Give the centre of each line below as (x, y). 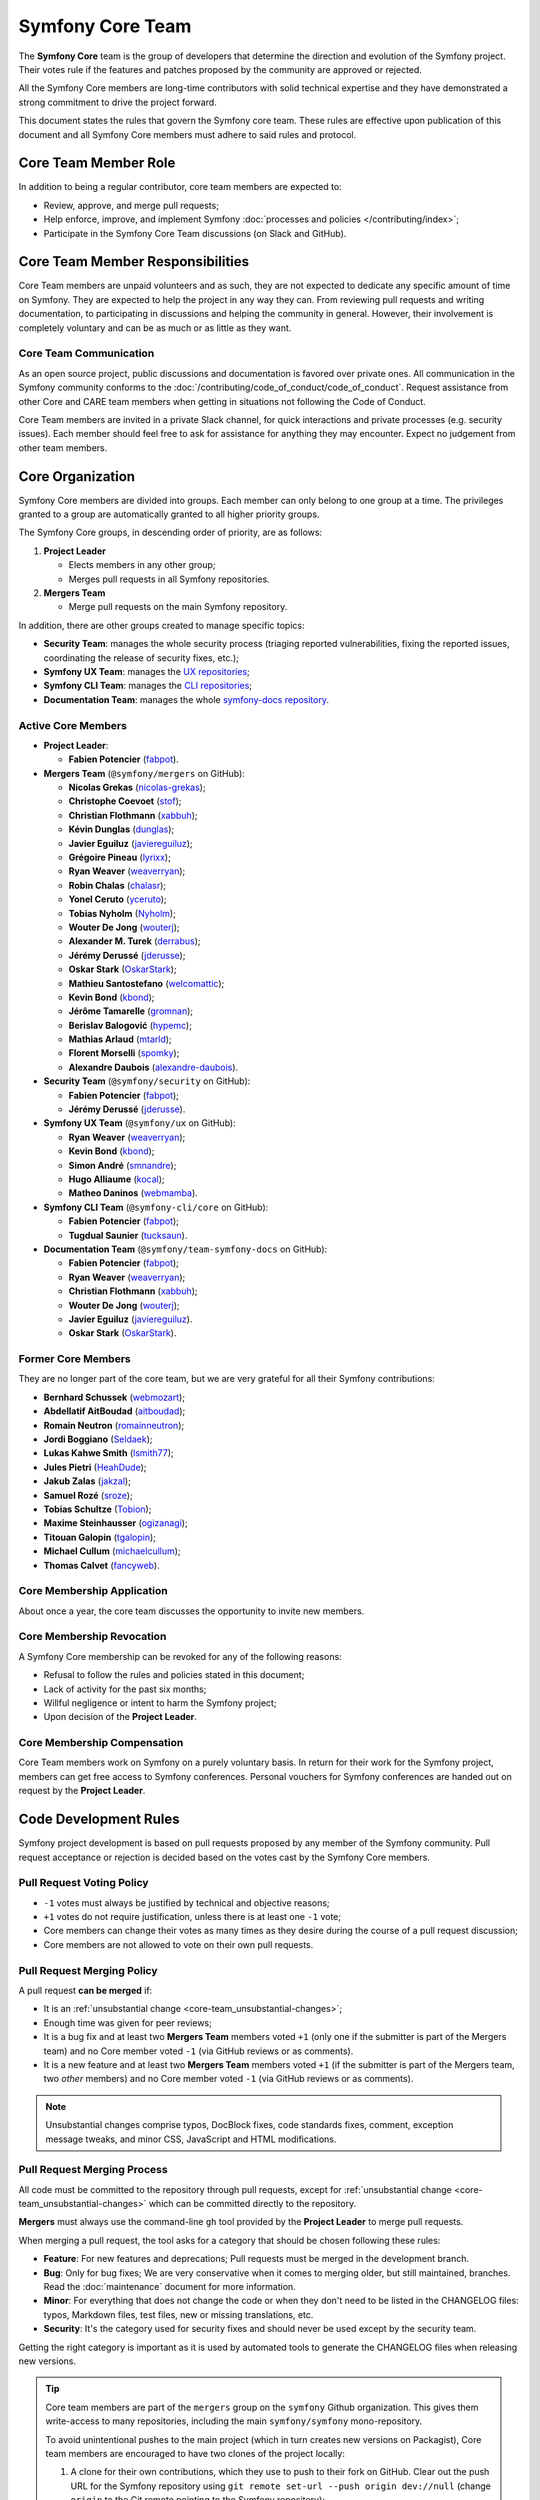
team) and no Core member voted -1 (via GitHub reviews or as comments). (198, 2051)
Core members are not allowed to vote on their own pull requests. (178, 1944)
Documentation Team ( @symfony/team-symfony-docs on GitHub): (185, 1249)
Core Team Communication (86, 353)
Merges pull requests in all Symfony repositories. (169, 579)
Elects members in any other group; (142, 565)
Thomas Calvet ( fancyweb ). (101, 1565)
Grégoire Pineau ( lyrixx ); (120, 857)
